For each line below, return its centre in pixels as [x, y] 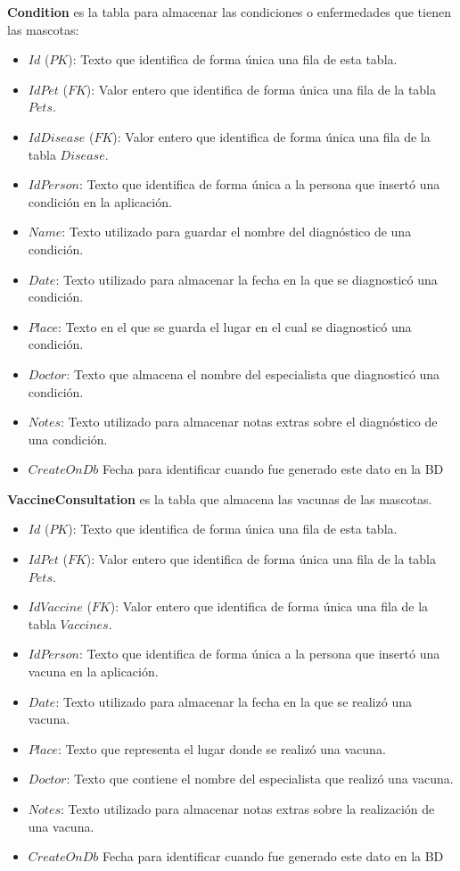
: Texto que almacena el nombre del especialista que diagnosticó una [253, 373]
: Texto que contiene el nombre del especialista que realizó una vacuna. [260, 779]
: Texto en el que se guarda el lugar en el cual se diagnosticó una [234, 326]
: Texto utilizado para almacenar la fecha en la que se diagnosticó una [246, 279]
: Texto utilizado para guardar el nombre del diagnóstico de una [237, 232]
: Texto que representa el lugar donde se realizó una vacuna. [222, 748]
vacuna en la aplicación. [93, 672]
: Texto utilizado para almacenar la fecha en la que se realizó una [234, 701]
